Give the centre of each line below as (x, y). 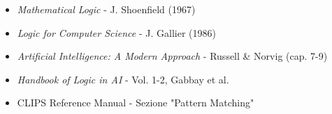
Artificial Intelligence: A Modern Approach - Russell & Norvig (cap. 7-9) (172, 56)
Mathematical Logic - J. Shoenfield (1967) (106, 9)
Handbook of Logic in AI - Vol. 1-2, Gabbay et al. (123, 79)
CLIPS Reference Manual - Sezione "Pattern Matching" (136, 103)
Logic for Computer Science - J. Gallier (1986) (116, 32)
